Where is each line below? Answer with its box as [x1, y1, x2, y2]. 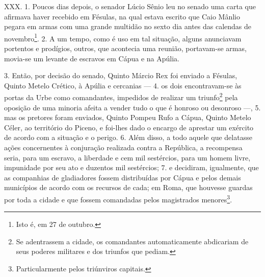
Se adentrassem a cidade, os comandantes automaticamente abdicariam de [16, 236, 249, 246]
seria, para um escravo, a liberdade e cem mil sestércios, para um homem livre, [4, 152, 251, 163]
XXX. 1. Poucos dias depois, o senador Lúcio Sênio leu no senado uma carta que [4, 1, 256, 11]
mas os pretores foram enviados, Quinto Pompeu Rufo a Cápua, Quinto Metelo [4, 112, 251, 123]
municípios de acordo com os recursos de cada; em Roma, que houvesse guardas [4, 182, 253, 193]
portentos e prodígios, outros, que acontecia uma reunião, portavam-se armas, [4, 43, 247, 54]
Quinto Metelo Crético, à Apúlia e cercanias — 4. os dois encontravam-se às [4, 80, 242, 90]
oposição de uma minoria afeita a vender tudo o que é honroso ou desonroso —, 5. [4, 102, 261, 112]
